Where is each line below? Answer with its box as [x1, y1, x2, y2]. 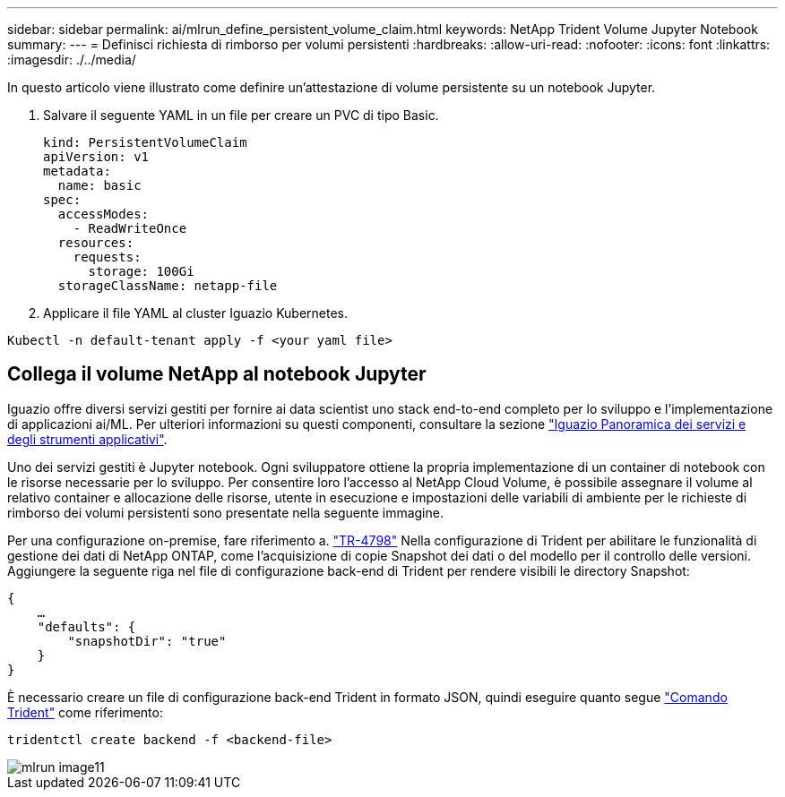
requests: [73, 250, 142, 264]
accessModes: [57, 207, 150, 221]
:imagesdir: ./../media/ [7, 52, 136, 67]
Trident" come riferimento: [7, 704, 163, 720]
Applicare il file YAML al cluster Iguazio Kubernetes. [43, 305, 349, 321]
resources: [57, 236, 134, 250]
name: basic [57, 178, 142, 193]
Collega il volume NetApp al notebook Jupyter [7, 363, 427, 386]
